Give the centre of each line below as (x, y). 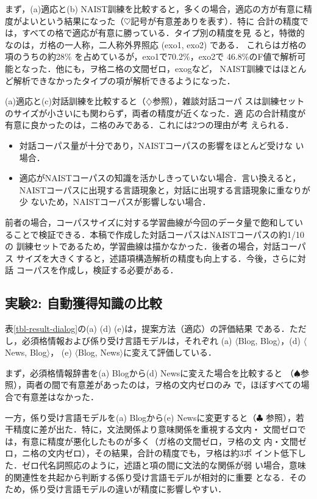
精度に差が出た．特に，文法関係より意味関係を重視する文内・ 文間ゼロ (155, 429)
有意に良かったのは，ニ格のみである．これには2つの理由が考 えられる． (149, 125)
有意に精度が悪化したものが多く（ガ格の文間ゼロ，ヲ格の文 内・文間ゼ (164, 441)
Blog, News (99, 352)
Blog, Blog (258, 340)
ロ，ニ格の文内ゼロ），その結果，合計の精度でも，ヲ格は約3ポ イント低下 (151, 453)
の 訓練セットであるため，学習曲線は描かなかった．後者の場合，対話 (143, 246)
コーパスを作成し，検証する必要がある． (97, 270)
